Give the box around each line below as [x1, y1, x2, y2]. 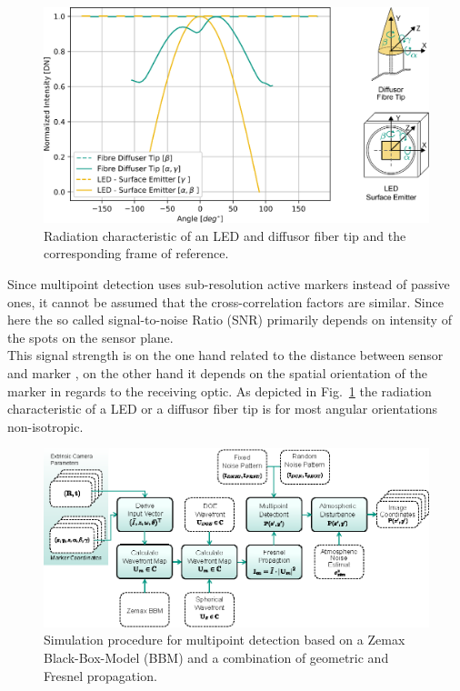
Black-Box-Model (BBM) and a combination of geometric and [44, 647, 389, 666]
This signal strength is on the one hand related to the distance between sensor [7, 345, 444, 365]
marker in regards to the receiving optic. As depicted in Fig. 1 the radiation [7, 381, 432, 400]
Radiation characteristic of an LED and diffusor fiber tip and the [44, 225, 406, 245]
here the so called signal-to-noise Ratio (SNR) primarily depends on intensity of [7, 310, 452, 329]
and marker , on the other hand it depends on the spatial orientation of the [7, 364, 427, 382]
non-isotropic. [7, 416, 84, 436]
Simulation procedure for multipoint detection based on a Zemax [44, 630, 405, 649]
